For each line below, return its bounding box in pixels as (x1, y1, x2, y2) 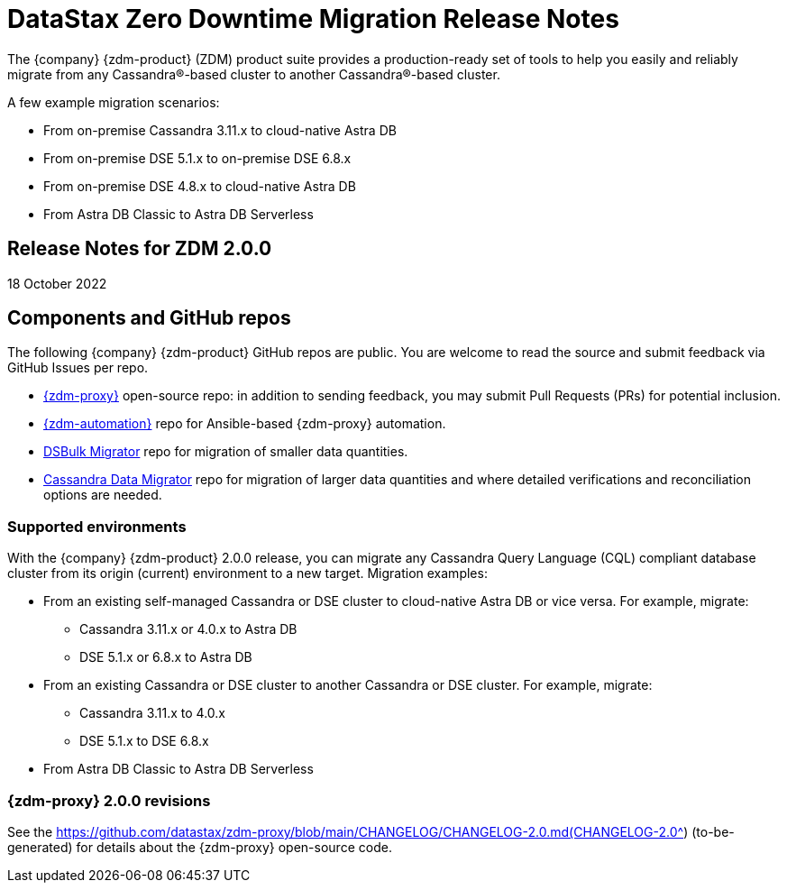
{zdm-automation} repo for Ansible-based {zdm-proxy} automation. (43, 416, 446, 432)
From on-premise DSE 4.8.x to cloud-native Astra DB (43, 178, 356, 194)
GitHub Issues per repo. (7, 360, 149, 376)
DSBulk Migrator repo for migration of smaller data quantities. (43, 444, 408, 460)
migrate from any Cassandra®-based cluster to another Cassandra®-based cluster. (7, 66, 500, 82)
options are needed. (43, 487, 162, 503)
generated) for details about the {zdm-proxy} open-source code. (7, 839, 392, 855)
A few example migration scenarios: (7, 94, 220, 110)
